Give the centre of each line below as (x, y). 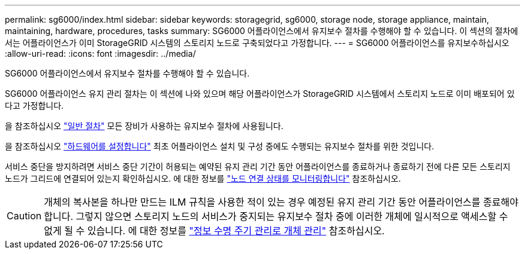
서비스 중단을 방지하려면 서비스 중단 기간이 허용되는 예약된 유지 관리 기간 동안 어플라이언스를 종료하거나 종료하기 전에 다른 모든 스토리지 (258, 166)
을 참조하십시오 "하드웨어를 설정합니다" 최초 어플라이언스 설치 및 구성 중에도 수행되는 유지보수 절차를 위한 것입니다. (220, 146)
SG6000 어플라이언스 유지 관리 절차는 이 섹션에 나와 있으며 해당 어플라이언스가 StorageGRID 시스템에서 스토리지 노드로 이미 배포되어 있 (260, 94)
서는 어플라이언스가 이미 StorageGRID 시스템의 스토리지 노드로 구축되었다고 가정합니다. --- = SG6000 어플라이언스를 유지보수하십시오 (257, 43)
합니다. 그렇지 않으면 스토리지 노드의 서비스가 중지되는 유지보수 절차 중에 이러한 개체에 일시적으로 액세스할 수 (276, 216)
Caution (24, 216)
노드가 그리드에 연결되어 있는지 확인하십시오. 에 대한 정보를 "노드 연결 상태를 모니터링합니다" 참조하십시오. (203, 178)
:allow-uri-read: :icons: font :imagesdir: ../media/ (100, 53)
